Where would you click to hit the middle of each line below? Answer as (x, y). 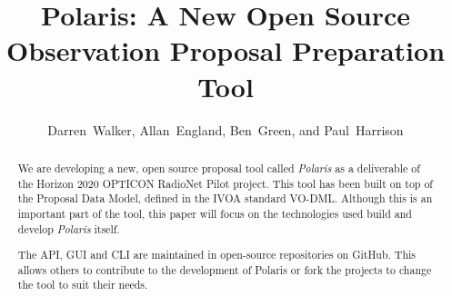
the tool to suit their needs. (83, 285)
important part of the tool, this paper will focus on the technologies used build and (215, 213)
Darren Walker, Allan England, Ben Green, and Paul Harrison (226, 129)
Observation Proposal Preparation (226, 50)
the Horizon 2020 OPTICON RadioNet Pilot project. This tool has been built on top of (225, 183)
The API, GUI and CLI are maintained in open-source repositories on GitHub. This (217, 255)
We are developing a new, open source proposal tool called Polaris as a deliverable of (219, 168)
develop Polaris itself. (69, 228)
